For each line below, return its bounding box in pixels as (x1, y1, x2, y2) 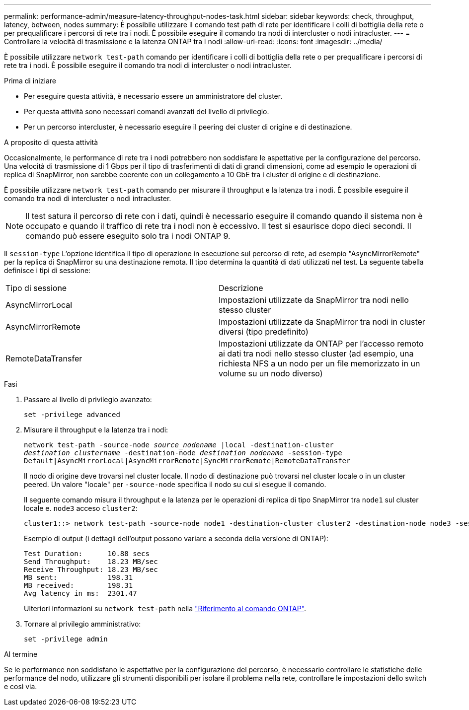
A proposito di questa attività (4, 138, 98, 146)
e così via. (4, 682, 37, 691)
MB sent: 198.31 (24, 573, 133, 581)
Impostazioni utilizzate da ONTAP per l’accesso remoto (219, 339, 424, 349)
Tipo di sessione (5, 283, 67, 293)
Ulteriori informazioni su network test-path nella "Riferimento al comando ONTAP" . (24, 604, 307, 613)
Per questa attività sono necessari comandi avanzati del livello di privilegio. (24, 107, 269, 116)
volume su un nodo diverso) (219, 368, 323, 378)
